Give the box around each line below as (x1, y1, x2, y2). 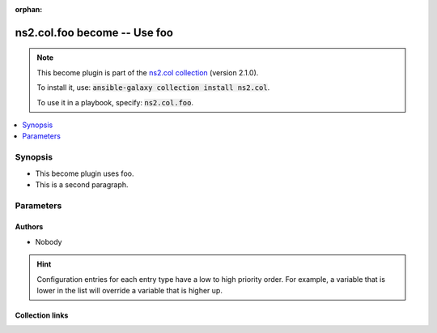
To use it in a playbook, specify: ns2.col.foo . (36, 97, 194, 107)
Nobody (35, 237, 62, 246)
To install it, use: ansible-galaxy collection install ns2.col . (36, 83, 270, 92)
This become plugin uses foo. (35, 169, 134, 178)
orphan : (15, 5, 43, 14)
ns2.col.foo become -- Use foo (15, 25, 174, 40)
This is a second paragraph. (35, 179, 129, 190)
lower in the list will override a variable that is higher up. (36, 286, 223, 296)
